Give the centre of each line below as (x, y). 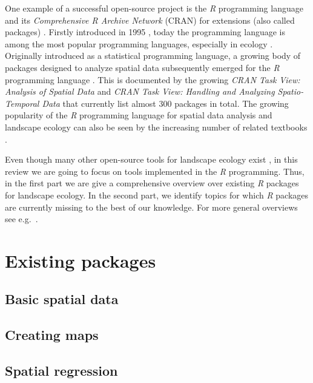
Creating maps (52, 335)
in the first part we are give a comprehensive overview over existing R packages (152, 183)
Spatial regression (61, 371)
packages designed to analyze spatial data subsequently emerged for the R (142, 67)
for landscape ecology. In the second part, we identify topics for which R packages (157, 195)
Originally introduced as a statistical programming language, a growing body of (153, 56)
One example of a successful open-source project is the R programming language (154, 8)
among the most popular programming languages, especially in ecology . (139, 43)
